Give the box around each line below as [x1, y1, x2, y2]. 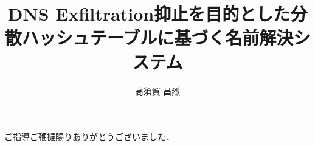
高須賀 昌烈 [134, 84, 181, 97]
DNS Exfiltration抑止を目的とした [7, 1, 291, 26]
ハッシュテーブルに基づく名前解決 [21, 25, 294, 50]
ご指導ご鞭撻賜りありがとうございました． [4, 130, 175, 143]
